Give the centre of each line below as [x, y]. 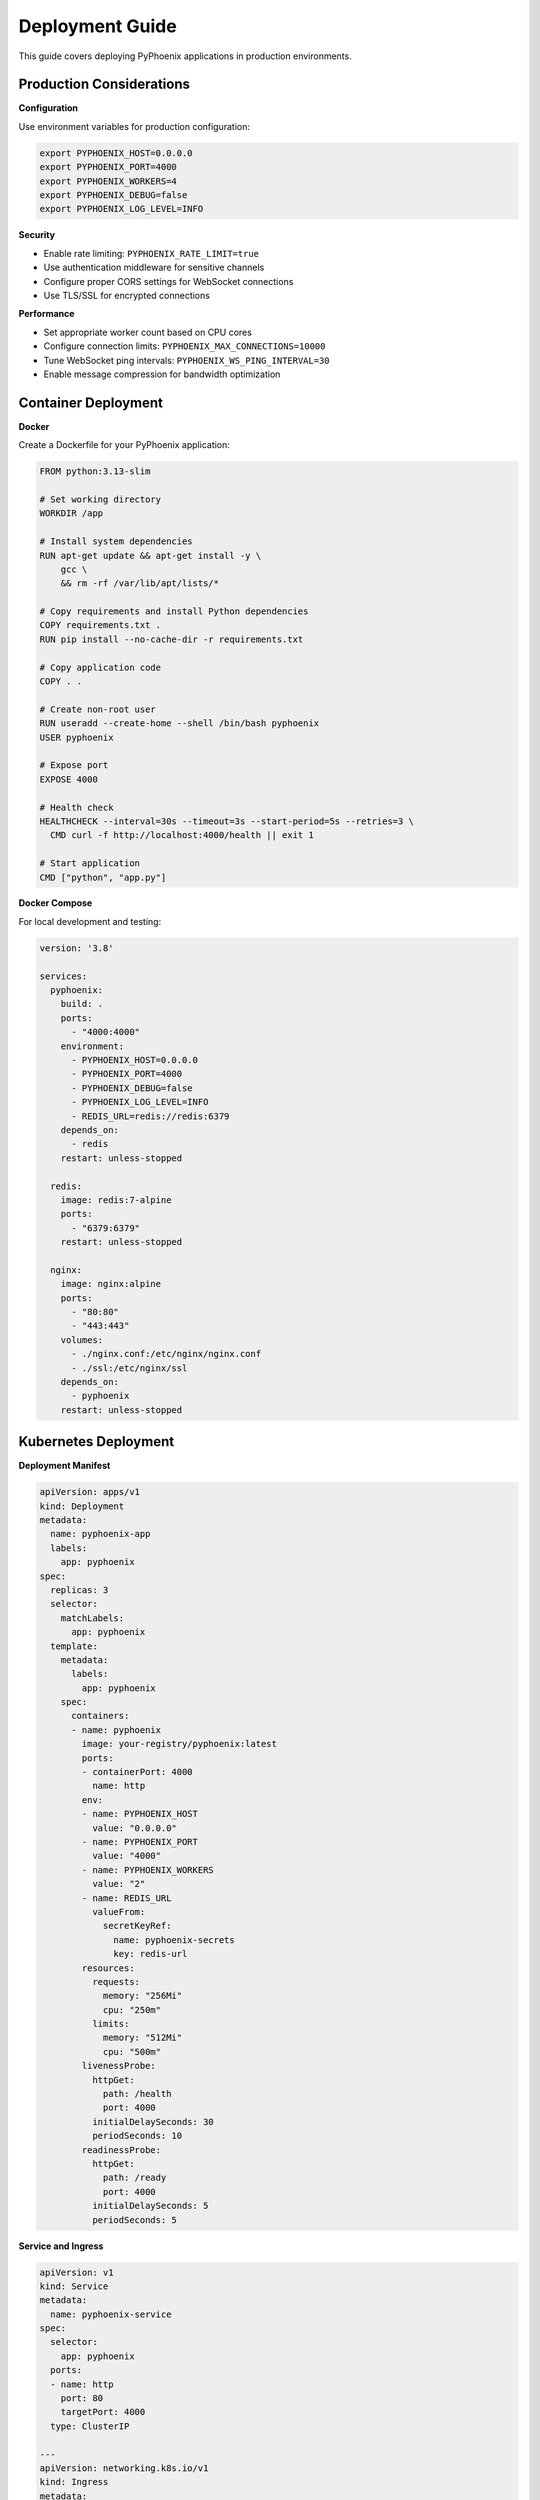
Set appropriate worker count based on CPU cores [147, 332]
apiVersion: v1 [76, 2272]
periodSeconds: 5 [134, 2219]
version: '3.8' [76, 948]
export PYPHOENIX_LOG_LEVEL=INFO [121, 209]
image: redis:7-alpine [116, 1199]
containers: [100, 1716]
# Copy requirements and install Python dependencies [174, 611]
